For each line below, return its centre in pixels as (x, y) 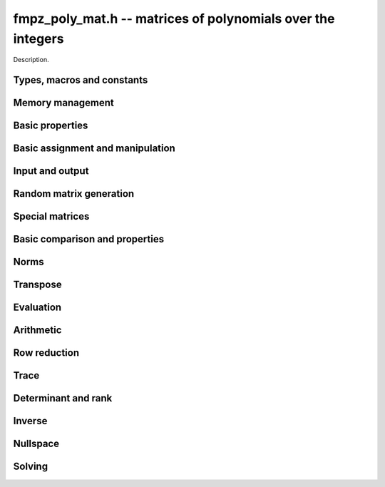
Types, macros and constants (81, 80)
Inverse (30, 421)
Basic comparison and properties (88, 239)
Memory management (63, 103)
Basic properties (51, 126)
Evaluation (37, 308)
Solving (31, 467)
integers (38, 39)
